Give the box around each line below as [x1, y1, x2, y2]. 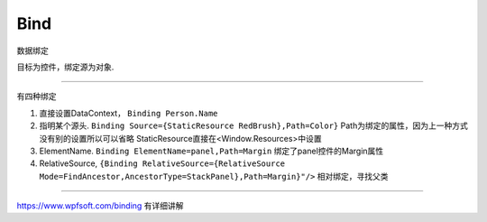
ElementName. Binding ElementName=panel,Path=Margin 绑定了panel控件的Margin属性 [39, 145, 384, 156]
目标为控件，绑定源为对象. [16, 61, 115, 72]
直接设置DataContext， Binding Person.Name [39, 107, 218, 118]
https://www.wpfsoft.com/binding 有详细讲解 [16, 200, 184, 211]
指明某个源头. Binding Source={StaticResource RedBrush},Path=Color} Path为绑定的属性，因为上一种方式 [39, 120, 468, 131]
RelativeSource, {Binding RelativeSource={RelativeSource [39, 158, 286, 169]
